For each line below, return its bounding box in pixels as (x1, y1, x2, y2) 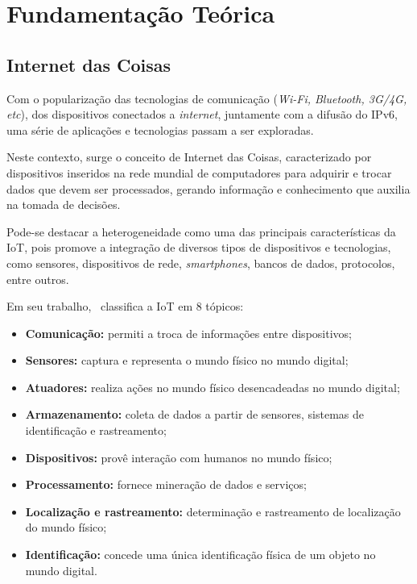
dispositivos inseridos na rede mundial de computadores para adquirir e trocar (6, 164, 392, 181)
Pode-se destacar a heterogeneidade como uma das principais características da (6, 223, 396, 240)
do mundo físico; (25, 519, 107, 536)
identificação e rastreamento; (25, 422, 167, 439)
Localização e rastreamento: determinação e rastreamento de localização (25, 503, 401, 519)
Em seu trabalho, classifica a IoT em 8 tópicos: (6, 298, 244, 315)
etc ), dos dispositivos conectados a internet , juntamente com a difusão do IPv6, (6, 106, 398, 123)
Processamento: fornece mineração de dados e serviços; (25, 476, 307, 493)
